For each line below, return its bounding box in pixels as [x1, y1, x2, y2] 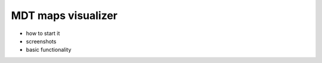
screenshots [26, 37, 57, 45]
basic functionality [26, 46, 72, 53]
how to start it [26, 30, 60, 37]
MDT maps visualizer [11, 9, 117, 22]
